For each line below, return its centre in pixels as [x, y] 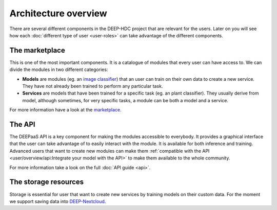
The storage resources [47, 182]
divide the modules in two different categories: [59, 69]
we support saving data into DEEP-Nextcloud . [58, 201]
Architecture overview [58, 13]
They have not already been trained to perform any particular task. [93, 86]
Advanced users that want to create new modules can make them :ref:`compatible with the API [110, 151]
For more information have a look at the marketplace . [65, 110]
